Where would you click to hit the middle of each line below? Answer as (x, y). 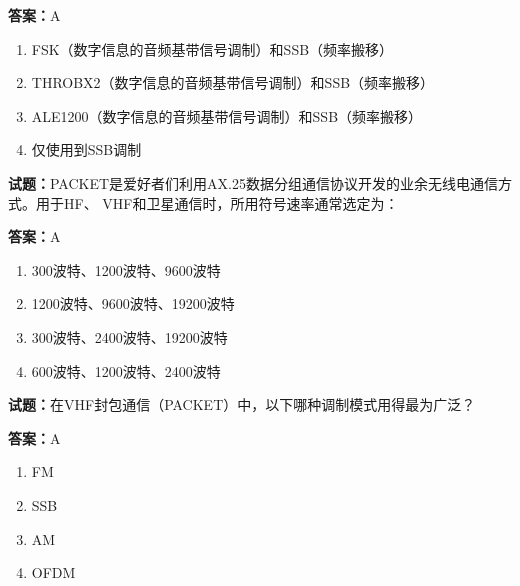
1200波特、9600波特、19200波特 (133, 303)
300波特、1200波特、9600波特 (126, 269)
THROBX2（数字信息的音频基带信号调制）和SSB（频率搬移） (233, 82)
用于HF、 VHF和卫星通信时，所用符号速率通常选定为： (217, 202)
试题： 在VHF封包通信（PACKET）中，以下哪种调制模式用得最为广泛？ (242, 404)
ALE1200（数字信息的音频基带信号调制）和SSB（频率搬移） (227, 115)
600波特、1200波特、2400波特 (126, 370)
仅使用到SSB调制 (86, 149)
